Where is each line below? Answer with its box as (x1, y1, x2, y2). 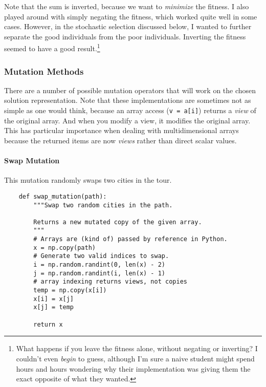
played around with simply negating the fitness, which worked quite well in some (4, 11, 257, 21)
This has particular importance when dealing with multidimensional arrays (4, 125, 239, 136)
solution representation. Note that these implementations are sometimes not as (4, 95, 251, 105)
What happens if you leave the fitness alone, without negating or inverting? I (16, 343, 258, 354)
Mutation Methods (4, 64, 84, 77)
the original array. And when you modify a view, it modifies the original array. (4, 115, 251, 125)
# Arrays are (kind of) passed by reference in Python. (33, 235, 228, 243)
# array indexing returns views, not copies (33, 278, 187, 286)
